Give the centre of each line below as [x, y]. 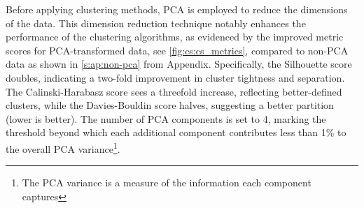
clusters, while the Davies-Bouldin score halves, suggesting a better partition [170, 105]
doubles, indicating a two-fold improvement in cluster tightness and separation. [175, 77]
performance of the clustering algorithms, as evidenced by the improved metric [175, 37]
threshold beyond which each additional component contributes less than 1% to [176, 132]
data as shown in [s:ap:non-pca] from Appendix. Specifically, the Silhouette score [179, 64]
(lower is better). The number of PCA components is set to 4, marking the [166, 118]
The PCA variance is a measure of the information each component [167, 183]
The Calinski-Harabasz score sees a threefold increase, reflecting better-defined [174, 91]
